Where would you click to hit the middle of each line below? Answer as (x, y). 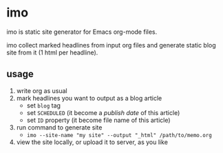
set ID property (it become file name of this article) (98, 120)
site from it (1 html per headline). (52, 52)
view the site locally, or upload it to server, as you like (92, 142)
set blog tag (44, 105)
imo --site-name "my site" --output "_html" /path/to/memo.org (119, 135)
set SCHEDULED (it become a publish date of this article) (103, 112)
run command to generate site (59, 127)
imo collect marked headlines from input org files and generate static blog (111, 45)
